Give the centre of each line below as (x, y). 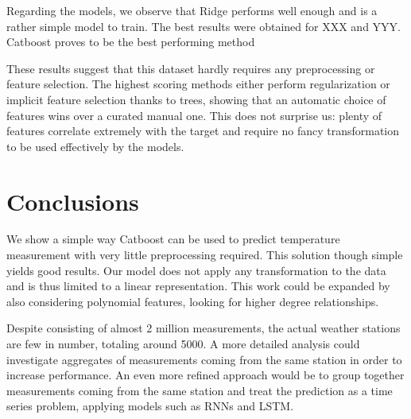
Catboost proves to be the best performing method (131, 42)
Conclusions (73, 201)
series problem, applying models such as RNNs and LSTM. (150, 406)
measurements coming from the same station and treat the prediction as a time (200, 390)
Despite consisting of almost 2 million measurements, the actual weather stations (204, 328)
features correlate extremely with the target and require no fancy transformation (203, 131)
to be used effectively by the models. (95, 146)
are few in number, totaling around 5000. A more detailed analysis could (183, 344)
